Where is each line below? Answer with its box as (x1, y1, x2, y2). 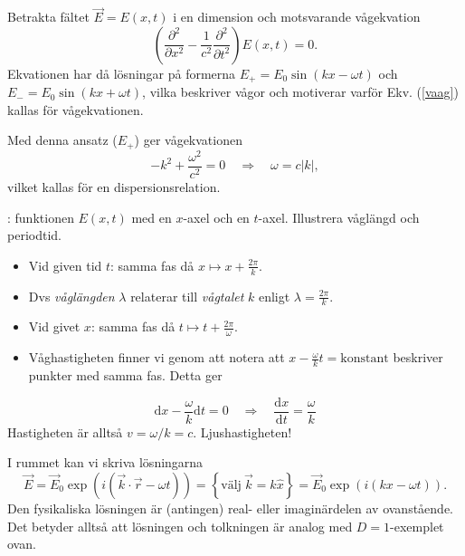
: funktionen (7, 207, 74, 226)
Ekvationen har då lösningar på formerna (7, 63, 236, 82)
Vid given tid (28, 255, 102, 274)
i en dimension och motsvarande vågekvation (173, 7, 421, 26)
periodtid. (7, 225, 62, 244)
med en (131, 207, 172, 226)
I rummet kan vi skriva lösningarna (7, 453, 204, 472)
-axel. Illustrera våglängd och (258, 207, 420, 226)
